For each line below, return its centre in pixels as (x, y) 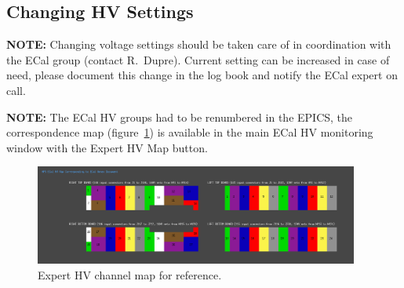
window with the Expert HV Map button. (107, 147)
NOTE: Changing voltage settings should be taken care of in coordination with (199, 44)
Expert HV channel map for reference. (130, 274)
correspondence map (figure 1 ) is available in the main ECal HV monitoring (190, 132)
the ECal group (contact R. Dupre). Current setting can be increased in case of (198, 59)
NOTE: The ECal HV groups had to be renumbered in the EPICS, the (180, 117)
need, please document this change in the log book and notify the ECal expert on (202, 75)
